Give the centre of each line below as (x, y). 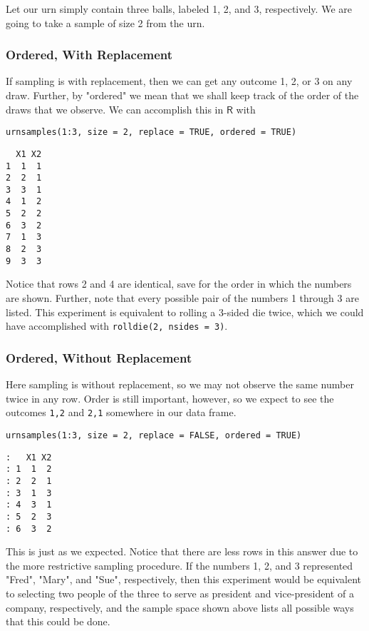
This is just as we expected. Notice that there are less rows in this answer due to (182, 551)
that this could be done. (58, 621)
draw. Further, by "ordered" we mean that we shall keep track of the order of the (182, 95)
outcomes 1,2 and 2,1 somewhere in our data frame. (121, 412)
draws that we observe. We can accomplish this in (115, 109)
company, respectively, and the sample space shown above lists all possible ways (180, 607)
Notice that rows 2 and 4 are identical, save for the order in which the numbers (179, 284)
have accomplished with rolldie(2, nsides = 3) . (117, 326)
